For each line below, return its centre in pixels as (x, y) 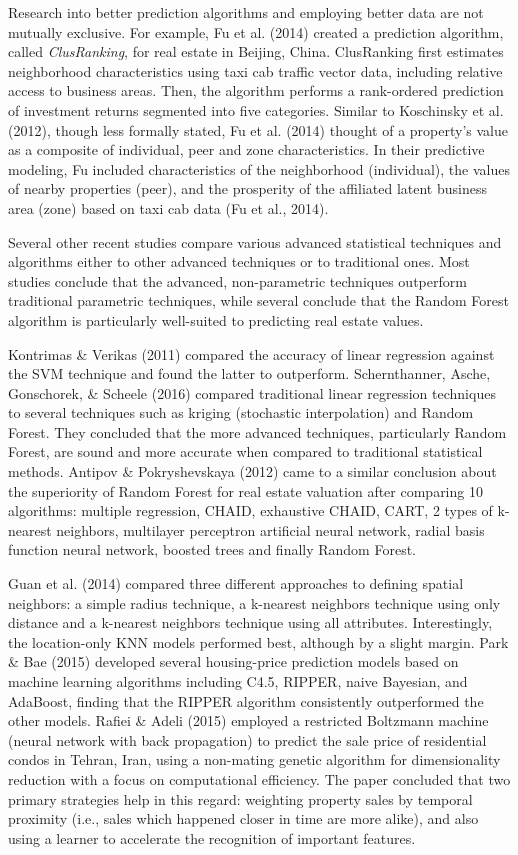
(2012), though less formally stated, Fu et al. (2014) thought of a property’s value (258, 129)
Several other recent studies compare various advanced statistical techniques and (255, 241)
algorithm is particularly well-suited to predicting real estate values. (216, 319)
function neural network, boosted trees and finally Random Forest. (212, 549)
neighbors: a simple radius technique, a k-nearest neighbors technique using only (254, 602)
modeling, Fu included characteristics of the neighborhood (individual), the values (259, 168)
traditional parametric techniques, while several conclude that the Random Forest (258, 300)
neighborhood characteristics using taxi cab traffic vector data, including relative (255, 70)
